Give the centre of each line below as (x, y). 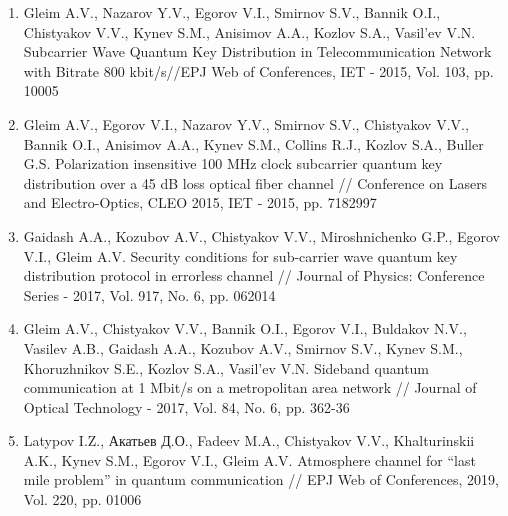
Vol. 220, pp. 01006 (82, 499)
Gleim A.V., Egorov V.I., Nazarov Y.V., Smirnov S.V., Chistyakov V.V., (246, 123)
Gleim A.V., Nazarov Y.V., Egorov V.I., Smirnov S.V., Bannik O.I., (232, 12)
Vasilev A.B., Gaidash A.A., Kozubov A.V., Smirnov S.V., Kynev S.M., (243, 347)
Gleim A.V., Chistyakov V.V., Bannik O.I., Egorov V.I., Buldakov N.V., (245, 328)
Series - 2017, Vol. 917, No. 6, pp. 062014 (149, 294)
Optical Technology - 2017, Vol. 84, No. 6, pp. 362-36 (186, 406)
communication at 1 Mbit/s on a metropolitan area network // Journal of (250, 387)
